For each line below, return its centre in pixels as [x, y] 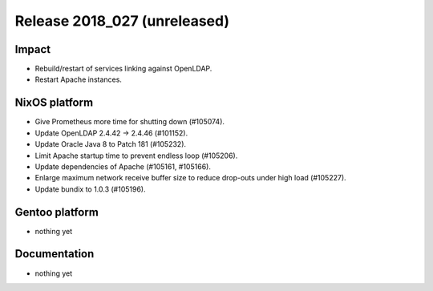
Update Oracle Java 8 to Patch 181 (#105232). [111, 144]
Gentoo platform [57, 212]
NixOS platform [54, 103]
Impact [33, 49]
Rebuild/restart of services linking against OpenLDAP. [123, 69]
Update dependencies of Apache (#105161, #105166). [123, 166]
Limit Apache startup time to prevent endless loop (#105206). [136, 156]
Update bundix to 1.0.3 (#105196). [90, 189]
